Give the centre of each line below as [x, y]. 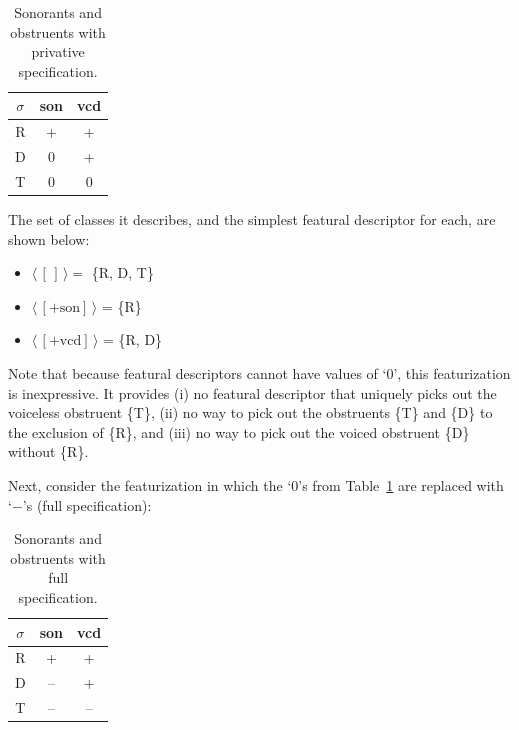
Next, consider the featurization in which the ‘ [150, 484]
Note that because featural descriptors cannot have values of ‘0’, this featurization [259, 372]
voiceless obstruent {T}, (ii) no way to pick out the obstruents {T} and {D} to [250, 412]
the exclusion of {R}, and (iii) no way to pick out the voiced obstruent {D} [239, 431]
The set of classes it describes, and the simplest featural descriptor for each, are [252, 219]
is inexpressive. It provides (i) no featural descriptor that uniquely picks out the [252, 392]
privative [58, 51]
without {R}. [48, 451]
